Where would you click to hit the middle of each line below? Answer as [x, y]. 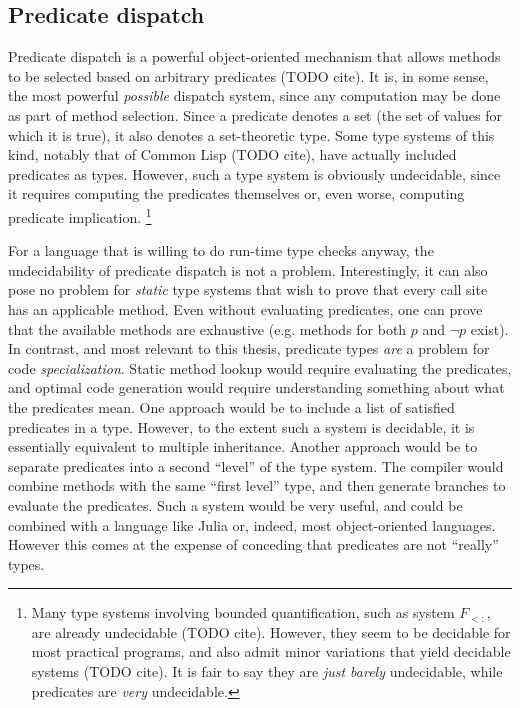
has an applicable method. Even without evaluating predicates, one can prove [245, 308]
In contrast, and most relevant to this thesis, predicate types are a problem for [249, 348]
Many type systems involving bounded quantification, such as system [243, 612]
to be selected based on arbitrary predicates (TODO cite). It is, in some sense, [248, 75]
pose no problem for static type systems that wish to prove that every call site [248, 289]
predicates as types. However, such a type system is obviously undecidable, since [254, 173]
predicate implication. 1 [80, 215]
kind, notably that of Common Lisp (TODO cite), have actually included [232, 154]
